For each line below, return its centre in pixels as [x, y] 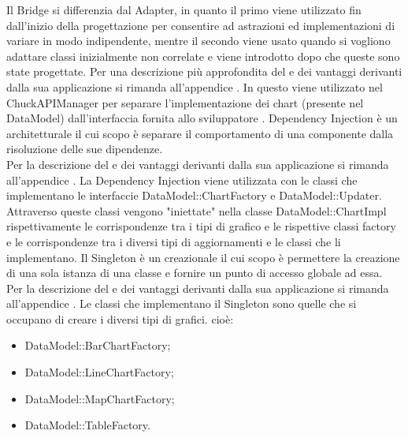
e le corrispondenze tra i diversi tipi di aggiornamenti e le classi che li [174, 241]
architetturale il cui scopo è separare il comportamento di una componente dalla [200, 133]
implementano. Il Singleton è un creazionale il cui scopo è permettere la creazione [203, 257]
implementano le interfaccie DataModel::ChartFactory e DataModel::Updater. [194, 195]
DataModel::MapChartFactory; [100, 398]
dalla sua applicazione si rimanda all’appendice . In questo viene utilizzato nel [195, 86]
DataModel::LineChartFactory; [99, 372]
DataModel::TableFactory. [87, 425]
